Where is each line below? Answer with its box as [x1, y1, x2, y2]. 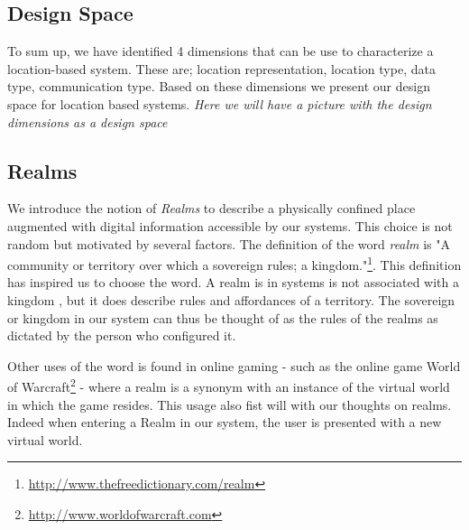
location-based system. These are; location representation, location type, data [7, 59, 436, 78]
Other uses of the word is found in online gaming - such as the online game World [7, 356, 461, 375]
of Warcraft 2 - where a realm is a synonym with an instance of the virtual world [7, 375, 450, 396]
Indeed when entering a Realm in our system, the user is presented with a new [7, 413, 442, 432]
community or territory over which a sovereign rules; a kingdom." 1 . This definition [7, 253, 462, 274]
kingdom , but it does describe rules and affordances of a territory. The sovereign [7, 291, 455, 309]
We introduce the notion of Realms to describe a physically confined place [7, 199, 416, 218]
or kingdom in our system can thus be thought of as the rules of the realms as [7, 308, 438, 327]
